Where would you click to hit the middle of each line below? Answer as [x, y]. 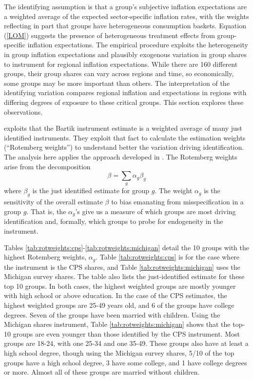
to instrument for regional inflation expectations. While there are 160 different [121, 64]
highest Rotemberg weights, [45, 257]
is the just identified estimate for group [91, 190]
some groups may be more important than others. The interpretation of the [117, 83]
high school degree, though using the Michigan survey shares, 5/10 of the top [119, 352]
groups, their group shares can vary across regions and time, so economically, [119, 73]
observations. [23, 111]
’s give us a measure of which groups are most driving [156, 211]
